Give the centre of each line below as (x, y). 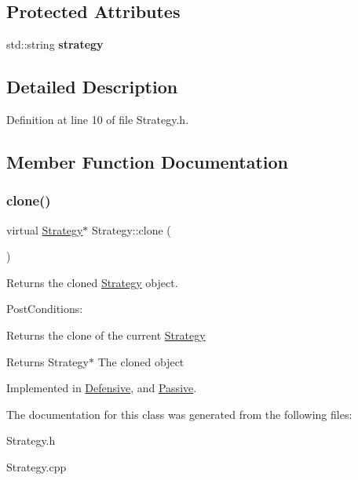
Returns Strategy (47, 361)
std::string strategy (55, 44)
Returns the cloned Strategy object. (92, 282)
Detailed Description (92, 87)
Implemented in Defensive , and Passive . (102, 388)
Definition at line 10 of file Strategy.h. (98, 119)
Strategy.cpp (37, 466)
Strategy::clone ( (132, 229)
